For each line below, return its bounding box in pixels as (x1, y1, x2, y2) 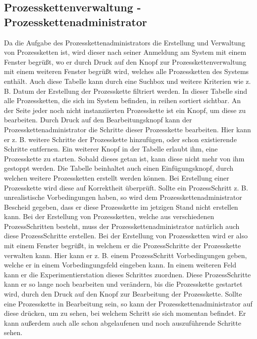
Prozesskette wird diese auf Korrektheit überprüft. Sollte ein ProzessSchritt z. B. (4, 182, 248, 192)
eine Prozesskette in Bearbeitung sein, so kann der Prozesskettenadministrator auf (4, 298, 253, 308)
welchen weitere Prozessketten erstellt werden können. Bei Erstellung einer (4, 172, 229, 183)
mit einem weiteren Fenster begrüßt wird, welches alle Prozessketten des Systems (4, 66, 249, 76)
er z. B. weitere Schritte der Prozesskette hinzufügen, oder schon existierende (4, 134, 237, 144)
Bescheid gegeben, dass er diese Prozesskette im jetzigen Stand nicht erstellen (4, 201, 238, 212)
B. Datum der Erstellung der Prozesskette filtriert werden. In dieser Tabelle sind (4, 85, 248, 96)
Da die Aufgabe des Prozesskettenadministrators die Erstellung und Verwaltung (4, 37, 245, 47)
